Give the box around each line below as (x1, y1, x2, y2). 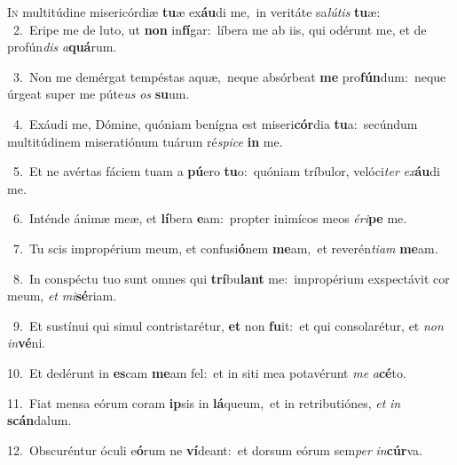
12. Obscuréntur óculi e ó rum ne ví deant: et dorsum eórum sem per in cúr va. (7, 440, 422, 459)
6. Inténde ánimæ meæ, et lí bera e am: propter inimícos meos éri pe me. (12, 209, 407, 228)
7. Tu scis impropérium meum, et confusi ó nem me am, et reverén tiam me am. (12, 238, 438, 257)
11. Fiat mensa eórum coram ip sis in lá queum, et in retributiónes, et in (7, 393, 401, 412)
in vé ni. (7, 333, 46, 352)
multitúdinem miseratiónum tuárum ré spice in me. (7, 132, 283, 150)
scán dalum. (7, 411, 72, 429)
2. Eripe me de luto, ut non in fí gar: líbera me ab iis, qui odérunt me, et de (12, 20, 427, 38)
